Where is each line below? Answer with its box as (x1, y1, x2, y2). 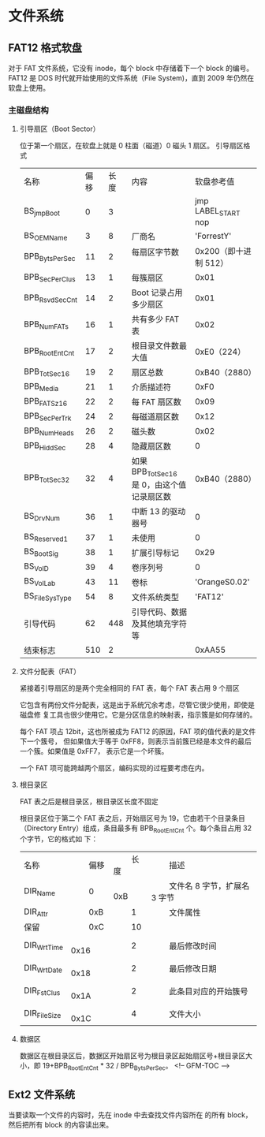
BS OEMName (23, 229, 68, 243)
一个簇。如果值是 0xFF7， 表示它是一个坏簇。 (19, 746, 169, 755)
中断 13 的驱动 (131, 505, 186, 516)
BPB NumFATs (23, 319, 69, 331)
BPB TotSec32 (23, 472, 70, 485)
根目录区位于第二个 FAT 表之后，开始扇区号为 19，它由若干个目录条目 (19, 813, 246, 822)
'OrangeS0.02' (194, 576, 250, 587)
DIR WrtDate (23, 962, 63, 975)
